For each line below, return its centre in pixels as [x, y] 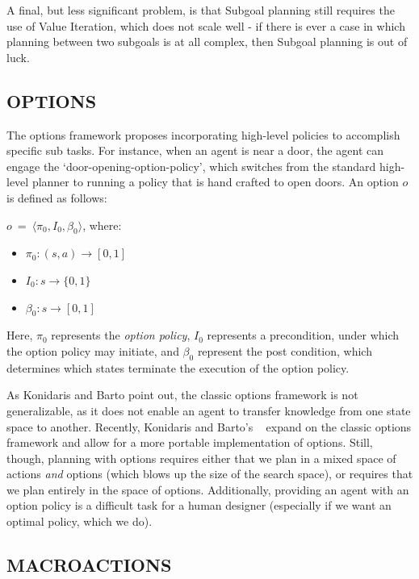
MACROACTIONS [89, 565]
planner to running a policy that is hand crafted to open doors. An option [215, 182]
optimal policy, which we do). [80, 521]
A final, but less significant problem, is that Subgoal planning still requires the [201, 10]
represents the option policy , [121, 335]
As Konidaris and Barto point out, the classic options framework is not [182, 395]
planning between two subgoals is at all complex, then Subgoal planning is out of [207, 42]
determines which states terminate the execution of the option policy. [178, 367]
